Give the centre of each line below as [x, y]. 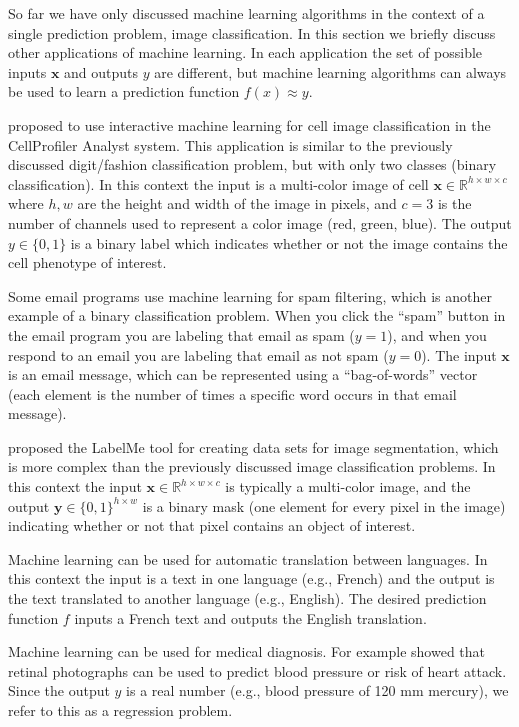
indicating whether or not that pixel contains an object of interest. [212, 525]
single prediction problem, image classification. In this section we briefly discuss [252, 32]
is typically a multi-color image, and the [348, 486]
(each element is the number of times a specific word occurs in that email [232, 393]
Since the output [59, 690]
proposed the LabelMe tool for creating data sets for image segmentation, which [253, 446]
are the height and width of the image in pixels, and [237, 203]
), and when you [437, 334]
